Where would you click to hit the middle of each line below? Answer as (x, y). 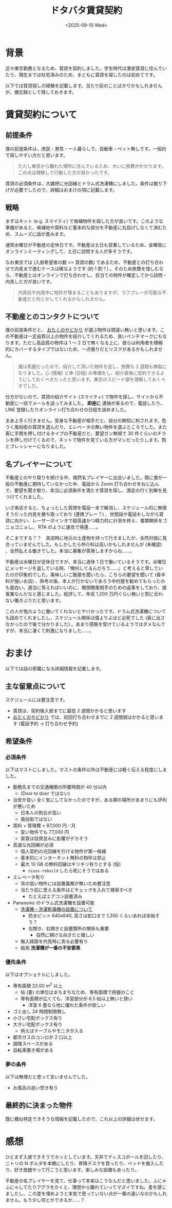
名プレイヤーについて (39, 464)
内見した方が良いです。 (30, 282)
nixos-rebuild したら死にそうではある (69, 870)
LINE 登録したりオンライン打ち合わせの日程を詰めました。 (67, 410)
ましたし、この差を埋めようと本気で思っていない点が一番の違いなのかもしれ (86, 1193)
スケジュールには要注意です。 (36, 699)
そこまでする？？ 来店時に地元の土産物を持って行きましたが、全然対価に (84, 538)
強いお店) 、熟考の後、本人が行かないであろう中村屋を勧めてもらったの (90, 581)
